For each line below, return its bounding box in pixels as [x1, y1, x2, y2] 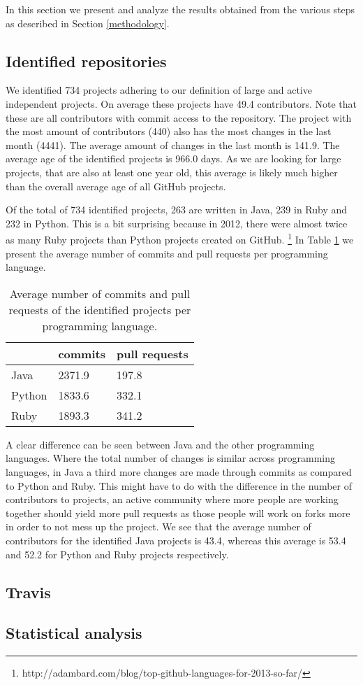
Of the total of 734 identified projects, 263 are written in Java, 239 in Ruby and [6, 202, 348, 217]
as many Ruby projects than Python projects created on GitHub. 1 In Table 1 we [6, 230, 354, 246]
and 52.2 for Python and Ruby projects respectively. [6, 546, 229, 561]
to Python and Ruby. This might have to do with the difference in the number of [6, 478, 353, 493]
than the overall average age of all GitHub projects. [6, 178, 226, 193]
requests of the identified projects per [8, 301, 191, 318]
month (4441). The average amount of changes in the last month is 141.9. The [6, 137, 340, 152]
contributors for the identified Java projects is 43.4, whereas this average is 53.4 [6, 532, 346, 547]
